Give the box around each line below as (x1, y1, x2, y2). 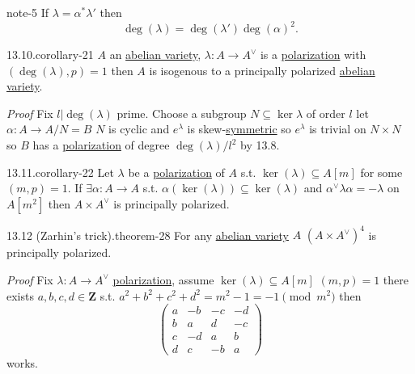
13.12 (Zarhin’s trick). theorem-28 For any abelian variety (6, 226, 289, 243)
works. (6, 355, 39, 372)
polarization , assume (112, 271, 214, 288)
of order (306, 104, 345, 121)
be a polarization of (128, 163, 225, 180)
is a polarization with (260, 46, 366, 63)
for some (360, 163, 403, 180)
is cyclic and (108, 120, 170, 137)
